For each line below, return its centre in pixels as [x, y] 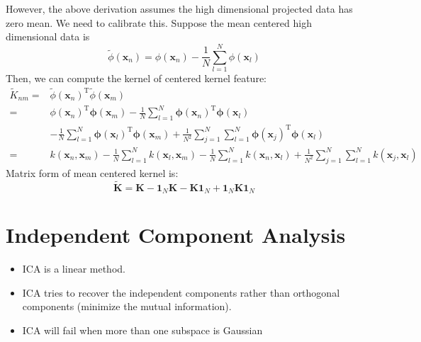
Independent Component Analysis [176, 235]
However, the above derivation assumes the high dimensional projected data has [179, 8]
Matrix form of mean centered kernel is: [92, 172]
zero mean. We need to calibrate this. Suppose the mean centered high [159, 22]
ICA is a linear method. [74, 269]
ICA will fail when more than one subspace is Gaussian [142, 330]
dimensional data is [48, 36]
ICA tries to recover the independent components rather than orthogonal [181, 292]
